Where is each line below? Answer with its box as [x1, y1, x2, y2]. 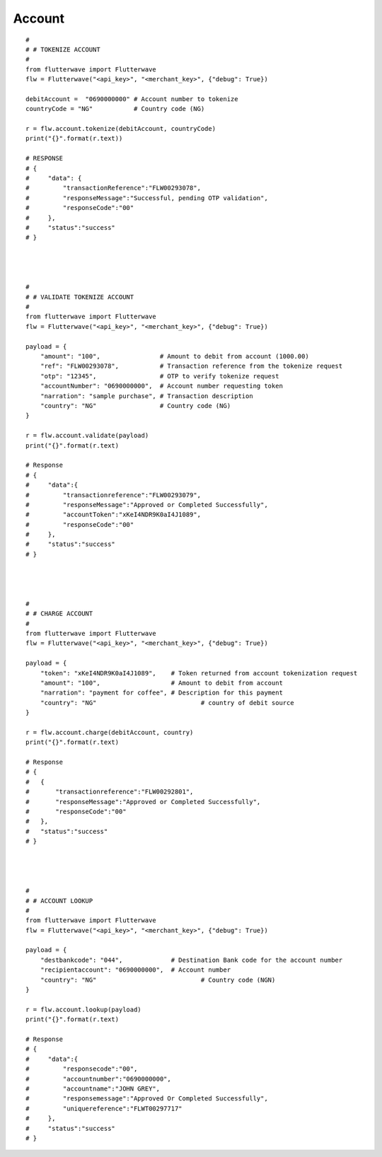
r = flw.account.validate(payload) [25, 431, 149, 440]
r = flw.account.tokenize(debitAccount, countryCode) [25, 124, 216, 133]
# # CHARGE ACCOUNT [25, 610, 93, 618]
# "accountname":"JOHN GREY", [25, 1084, 161, 1093]
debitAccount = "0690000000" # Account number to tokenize [25, 95, 238, 103]
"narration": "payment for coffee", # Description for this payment [40, 689, 283, 697]
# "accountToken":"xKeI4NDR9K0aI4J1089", [25, 511, 202, 519]
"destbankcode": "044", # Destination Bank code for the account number [40, 955, 343, 964]
